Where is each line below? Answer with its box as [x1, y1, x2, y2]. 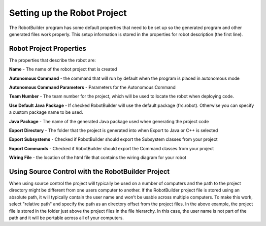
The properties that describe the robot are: [9, 57, 96, 63]
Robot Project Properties [9, 44, 86, 53]
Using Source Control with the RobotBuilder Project [9, 167, 170, 176]
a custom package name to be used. [9, 109, 83, 115]
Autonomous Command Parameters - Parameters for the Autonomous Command [9, 84, 176, 91]
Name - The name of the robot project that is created [9, 66, 117, 72]
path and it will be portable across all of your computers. [9, 215, 124, 221]
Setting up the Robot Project [9, 7, 127, 18]
